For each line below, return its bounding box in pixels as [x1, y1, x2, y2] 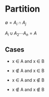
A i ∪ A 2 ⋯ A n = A [5, 30, 37, 37]
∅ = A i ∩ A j [5, 19, 26, 26]
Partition [5, 3, 40, 15]
